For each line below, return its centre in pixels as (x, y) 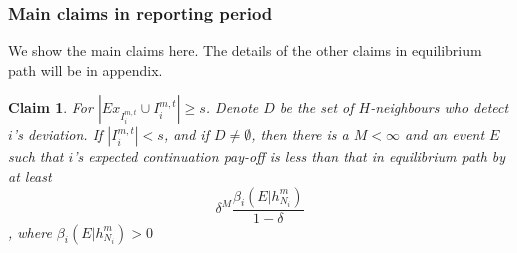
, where (30, 231)
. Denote (232, 107)
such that (36, 156)
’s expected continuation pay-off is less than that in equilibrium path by (289, 156)
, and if (186, 134)
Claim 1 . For (50, 107)
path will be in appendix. (85, 69)
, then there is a (300, 134)
